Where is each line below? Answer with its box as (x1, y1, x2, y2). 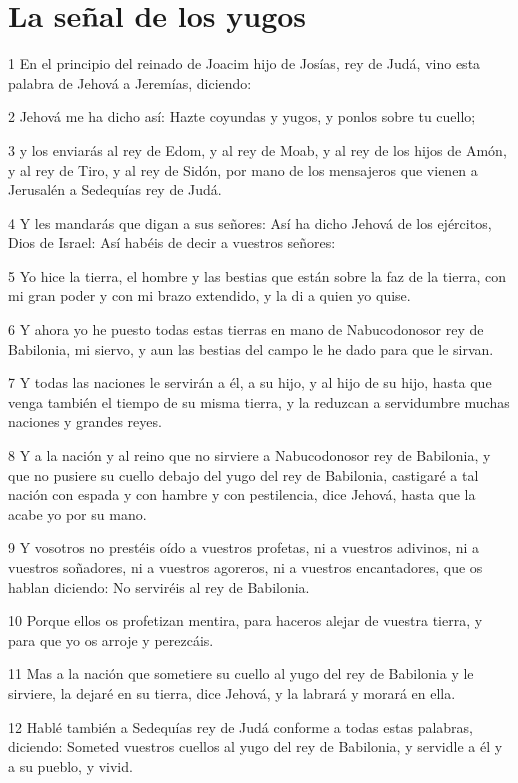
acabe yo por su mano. (8, 503, 147, 524)
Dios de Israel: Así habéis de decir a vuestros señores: (8, 232, 336, 253)
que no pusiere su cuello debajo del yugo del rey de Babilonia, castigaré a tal (8, 464, 479, 485)
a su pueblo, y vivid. (8, 755, 133, 776)
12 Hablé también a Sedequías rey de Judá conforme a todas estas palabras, (8, 716, 474, 737)
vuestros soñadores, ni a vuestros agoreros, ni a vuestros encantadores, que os (8, 557, 483, 577)
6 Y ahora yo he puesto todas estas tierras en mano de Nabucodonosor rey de (8, 319, 484, 340)
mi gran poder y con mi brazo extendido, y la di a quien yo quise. (8, 285, 411, 306)
